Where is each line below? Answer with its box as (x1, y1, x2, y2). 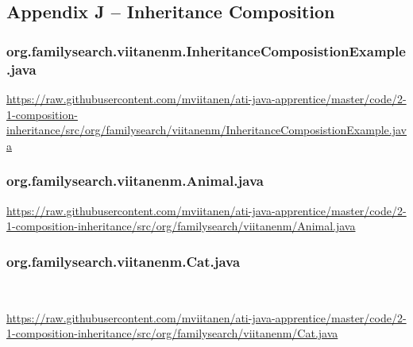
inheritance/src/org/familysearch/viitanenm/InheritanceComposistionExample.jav (6, 121, 407, 138)
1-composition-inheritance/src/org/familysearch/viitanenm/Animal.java (6, 218, 356, 234)
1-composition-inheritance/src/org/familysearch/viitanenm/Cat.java (6, 325, 338, 341)
